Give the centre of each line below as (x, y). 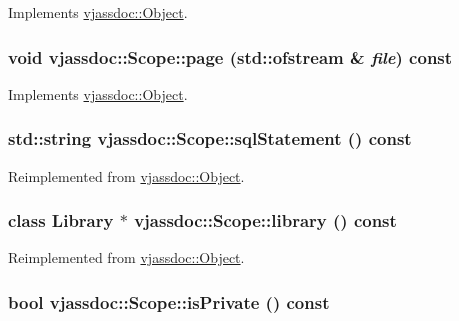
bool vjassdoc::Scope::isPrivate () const (169, 301)
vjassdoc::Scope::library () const (265, 220)
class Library (61, 220)
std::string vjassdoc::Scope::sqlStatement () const (210, 138)
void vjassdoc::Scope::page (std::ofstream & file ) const (230, 56)
